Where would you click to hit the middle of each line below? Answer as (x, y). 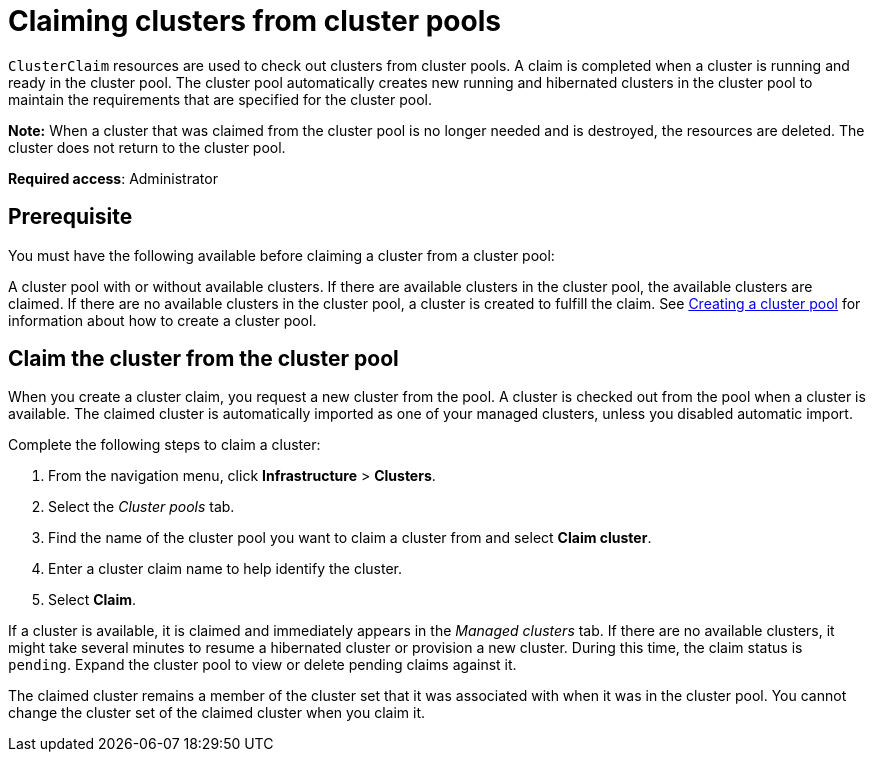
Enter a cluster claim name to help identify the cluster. (225, 569)
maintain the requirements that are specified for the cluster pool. (220, 99)
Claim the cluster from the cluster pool (203, 359)
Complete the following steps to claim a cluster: (164, 445)
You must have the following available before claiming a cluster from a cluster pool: (281, 255)
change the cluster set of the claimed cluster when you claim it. (217, 713)
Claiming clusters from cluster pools (254, 21)
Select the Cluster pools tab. (141, 507)
